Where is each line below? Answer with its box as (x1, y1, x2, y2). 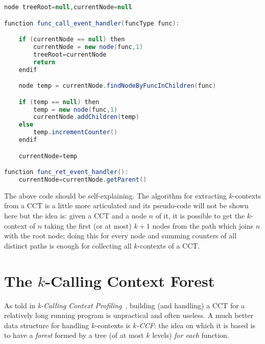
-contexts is (95, 320, 131, 330)
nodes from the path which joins (152, 220, 254, 231)
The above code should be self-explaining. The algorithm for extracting (4, 190, 227, 201)
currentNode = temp (18, 152, 78, 160)
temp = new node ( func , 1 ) (33, 106, 118, 113)
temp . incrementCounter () (33, 129, 117, 136)
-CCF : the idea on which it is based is (136, 320, 255, 330)
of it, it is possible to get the (155, 210, 245, 220)
